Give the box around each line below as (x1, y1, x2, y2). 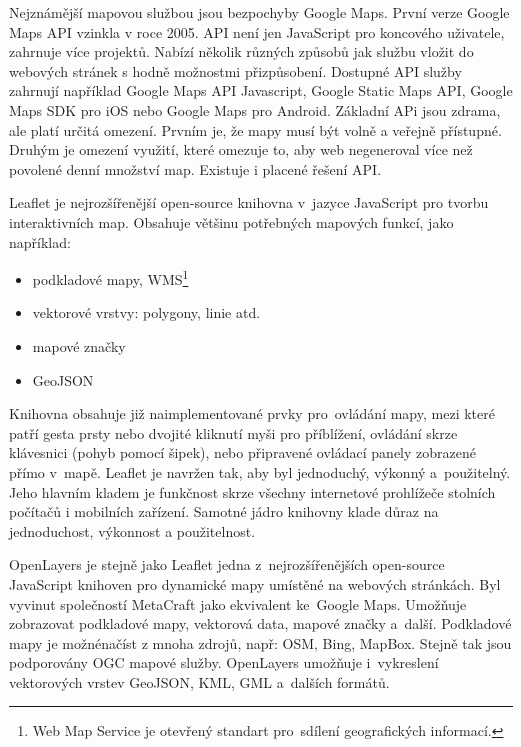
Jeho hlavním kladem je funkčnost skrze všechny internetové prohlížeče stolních (9, 481, 496, 502)
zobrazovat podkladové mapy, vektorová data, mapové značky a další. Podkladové (9, 613, 512, 634)
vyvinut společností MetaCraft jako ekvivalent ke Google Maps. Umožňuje (9, 593, 467, 614)
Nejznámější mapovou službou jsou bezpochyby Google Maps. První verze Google (9, 2, 510, 22)
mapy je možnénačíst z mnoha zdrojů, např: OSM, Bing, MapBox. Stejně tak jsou (9, 632, 512, 653)
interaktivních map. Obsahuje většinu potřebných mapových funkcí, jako (9, 211, 454, 232)
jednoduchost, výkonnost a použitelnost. (9, 520, 256, 541)
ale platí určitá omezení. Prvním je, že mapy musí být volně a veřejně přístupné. (9, 119, 502, 140)
